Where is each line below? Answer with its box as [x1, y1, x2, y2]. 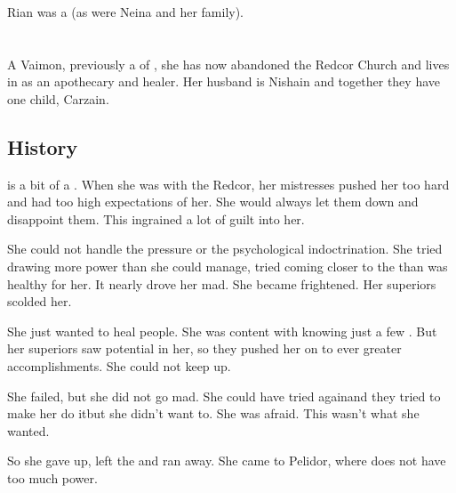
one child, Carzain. [7, 89, 109, 108]
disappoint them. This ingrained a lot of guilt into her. [7, 209, 305, 228]
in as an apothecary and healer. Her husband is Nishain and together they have [7, 72, 440, 91]
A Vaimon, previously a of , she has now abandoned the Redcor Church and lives [7, 54, 450, 73]
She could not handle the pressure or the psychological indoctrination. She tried [7, 239, 443, 258]
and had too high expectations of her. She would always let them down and [7, 192, 419, 211]
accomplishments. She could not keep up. [7, 357, 231, 376]
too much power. [7, 469, 98, 487]
